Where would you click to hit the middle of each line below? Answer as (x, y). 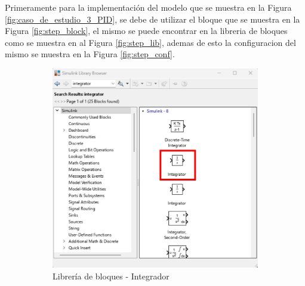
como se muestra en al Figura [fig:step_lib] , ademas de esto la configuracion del (150, 42)
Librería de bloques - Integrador (111, 276)
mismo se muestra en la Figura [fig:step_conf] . (90, 54)
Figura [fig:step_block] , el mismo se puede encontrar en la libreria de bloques (146, 31)
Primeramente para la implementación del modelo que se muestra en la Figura (148, 7)
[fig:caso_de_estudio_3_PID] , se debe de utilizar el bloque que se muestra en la (152, 19)
